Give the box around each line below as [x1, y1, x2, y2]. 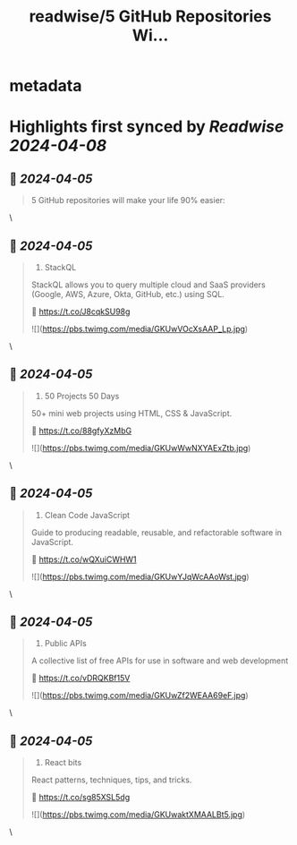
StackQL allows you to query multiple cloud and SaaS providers [30, 279, 266, 290]
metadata [9, 76, 82, 96]
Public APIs [44, 638, 87, 649]
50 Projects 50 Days [44, 390, 120, 401]
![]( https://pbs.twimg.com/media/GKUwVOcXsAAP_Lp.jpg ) [30, 324, 249, 334]
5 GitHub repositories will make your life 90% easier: [30, 195, 225, 206]
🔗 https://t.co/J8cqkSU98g [30, 306, 131, 317]
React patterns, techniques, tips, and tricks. [30, 774, 192, 785]
